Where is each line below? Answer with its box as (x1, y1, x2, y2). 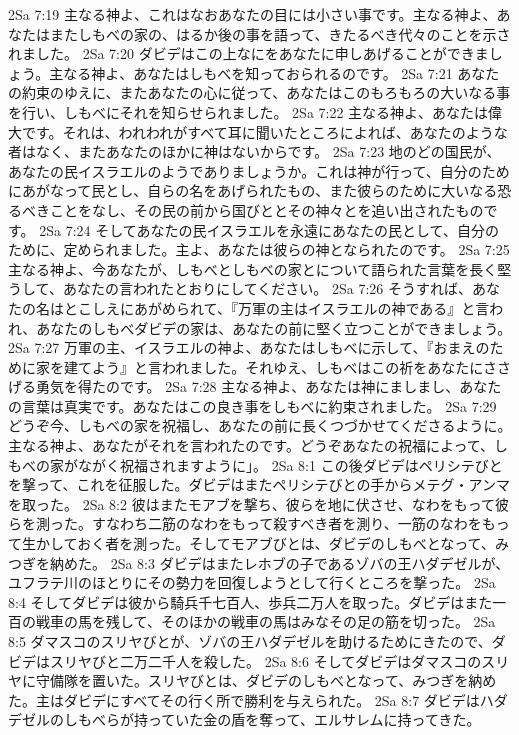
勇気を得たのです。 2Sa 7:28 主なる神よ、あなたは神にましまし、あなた (35, 376, 502, 397)
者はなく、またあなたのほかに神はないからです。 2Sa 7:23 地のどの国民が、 (8, 141, 501, 162)
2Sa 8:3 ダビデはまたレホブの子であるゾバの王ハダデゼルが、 (110, 552, 510, 573)
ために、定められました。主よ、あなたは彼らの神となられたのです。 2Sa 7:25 (8, 239, 510, 260)
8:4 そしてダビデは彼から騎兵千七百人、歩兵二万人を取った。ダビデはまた (8, 591, 493, 612)
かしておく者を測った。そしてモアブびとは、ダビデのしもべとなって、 (35, 533, 495, 554)
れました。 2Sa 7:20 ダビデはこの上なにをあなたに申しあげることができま (8, 43, 489, 64)
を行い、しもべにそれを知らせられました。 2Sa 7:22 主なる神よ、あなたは (8, 101, 489, 122)
